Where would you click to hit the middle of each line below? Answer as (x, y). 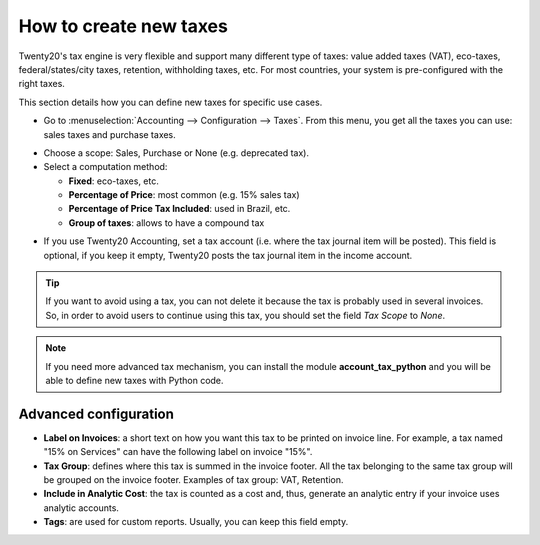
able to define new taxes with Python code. (134, 380)
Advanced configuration (96, 413)
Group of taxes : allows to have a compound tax (166, 222)
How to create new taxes (123, 26)
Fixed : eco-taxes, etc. (113, 181)
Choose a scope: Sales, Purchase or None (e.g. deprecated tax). (176, 152)
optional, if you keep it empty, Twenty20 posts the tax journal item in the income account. (228, 255)
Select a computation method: (105, 167)
